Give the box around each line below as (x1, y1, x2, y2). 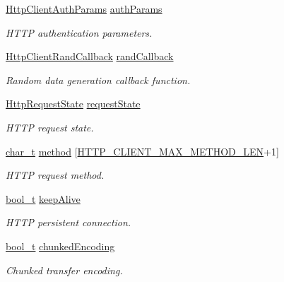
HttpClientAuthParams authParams (6, 1, 162, 16)
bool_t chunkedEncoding (6, 238, 115, 253)
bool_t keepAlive (6, 191, 81, 206)
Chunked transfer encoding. (6, 262, 123, 277)
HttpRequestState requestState (6, 96, 141, 111)
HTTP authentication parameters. (6, 25, 153, 40)
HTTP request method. (6, 168, 105, 182)
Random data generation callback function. (6, 72, 191, 87)
